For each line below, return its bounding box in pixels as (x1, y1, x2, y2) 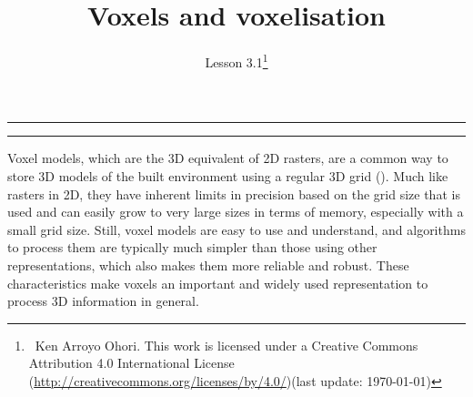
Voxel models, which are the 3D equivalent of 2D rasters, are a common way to (7, 148, 448, 168)
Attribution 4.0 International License (28, 353, 235, 372)
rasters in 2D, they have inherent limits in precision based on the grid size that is (7, 184, 460, 203)
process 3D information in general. (7, 291, 199, 310)
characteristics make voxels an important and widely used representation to (7, 273, 428, 292)
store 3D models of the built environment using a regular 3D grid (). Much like (7, 166, 448, 185)
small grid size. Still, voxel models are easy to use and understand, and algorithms (7, 219, 466, 239)
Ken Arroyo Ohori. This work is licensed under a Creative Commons (35, 335, 418, 354)
